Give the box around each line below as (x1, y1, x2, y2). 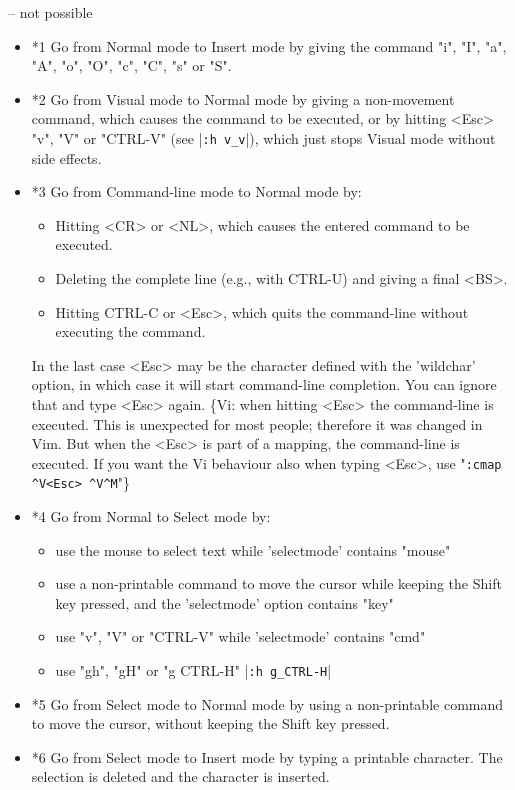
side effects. (31, 147, 102, 168)
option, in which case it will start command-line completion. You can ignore (31, 374, 497, 395)
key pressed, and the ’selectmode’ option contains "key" (55, 592, 394, 613)
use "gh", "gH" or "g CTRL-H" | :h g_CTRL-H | (55, 660, 332, 681)
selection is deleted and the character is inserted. (31, 766, 330, 787)
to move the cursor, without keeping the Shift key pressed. (31, 713, 390, 734)
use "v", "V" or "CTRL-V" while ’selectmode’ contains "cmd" (55, 626, 426, 647)
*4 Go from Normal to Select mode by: (31, 506, 271, 527)
